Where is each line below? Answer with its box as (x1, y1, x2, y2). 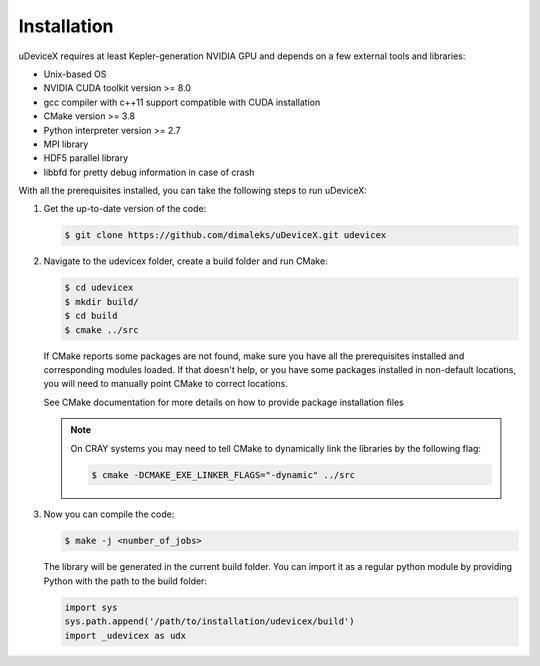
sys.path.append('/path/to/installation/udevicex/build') (64, 616, 355, 627)
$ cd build (64, 310, 118, 322)
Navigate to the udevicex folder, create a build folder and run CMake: (43, 255, 329, 267)
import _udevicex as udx (64, 630, 187, 641)
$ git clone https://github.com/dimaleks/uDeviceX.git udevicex (64, 230, 387, 241)
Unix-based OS (43, 68, 107, 80)
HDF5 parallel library (43, 152, 129, 164)
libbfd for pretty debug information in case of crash (43, 166, 255, 178)
